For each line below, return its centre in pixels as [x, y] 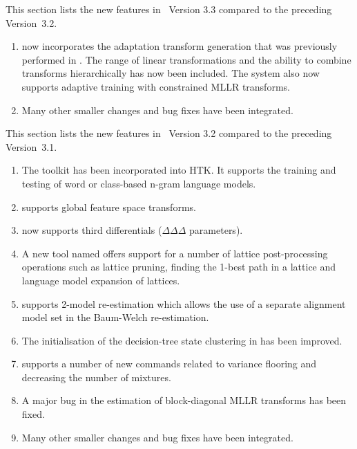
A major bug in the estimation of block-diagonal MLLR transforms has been [184, 400]
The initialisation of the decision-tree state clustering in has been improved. [182, 340]
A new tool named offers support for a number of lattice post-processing [175, 253]
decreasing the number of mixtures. [96, 377]
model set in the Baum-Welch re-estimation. [115, 317]
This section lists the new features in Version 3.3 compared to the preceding [169, 9]
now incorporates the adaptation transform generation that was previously [180, 46]
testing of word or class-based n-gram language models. [139, 183]
